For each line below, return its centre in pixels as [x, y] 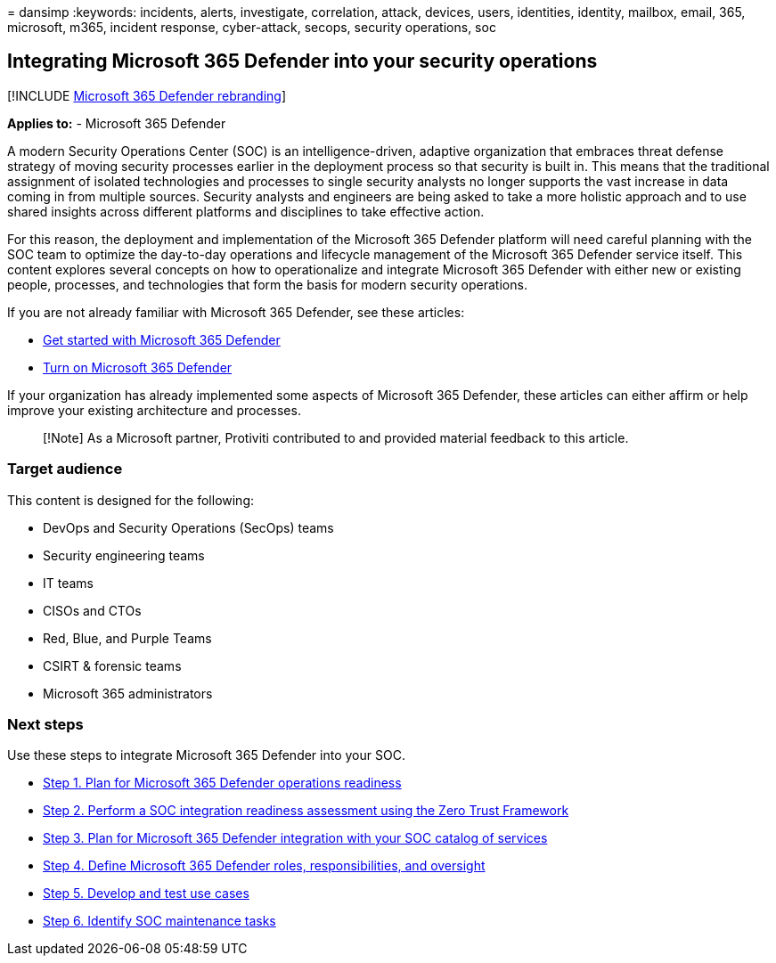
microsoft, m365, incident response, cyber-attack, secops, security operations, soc [252, 27]
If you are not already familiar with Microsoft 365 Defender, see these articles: [236, 312]
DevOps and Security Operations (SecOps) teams [188, 527]
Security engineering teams [124, 555]
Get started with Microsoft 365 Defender [162, 339]
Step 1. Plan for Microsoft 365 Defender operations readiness [222, 783]
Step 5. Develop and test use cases [146, 894]
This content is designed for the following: [131, 500]
